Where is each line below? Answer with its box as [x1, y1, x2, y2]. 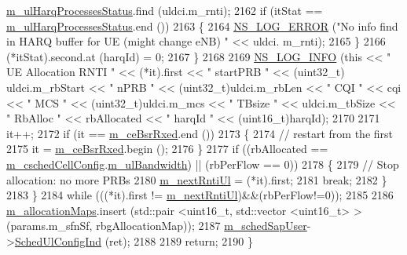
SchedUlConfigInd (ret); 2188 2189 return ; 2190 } [14, 232, 254, 249]
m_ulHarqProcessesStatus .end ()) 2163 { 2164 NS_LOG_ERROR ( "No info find [6, 17, 398, 34]
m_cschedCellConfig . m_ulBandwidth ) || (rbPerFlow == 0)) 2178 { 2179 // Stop [6, 155, 399, 172]
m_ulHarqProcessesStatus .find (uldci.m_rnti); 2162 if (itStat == [6, 2, 323, 18]
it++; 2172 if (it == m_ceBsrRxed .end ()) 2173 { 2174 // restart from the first [6, 125, 394, 141]
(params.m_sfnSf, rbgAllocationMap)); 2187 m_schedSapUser [6, 217, 307, 234]
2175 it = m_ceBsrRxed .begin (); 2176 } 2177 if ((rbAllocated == [6, 140, 328, 157]
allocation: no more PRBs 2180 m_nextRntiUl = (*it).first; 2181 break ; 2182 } [6, 171, 387, 188]
